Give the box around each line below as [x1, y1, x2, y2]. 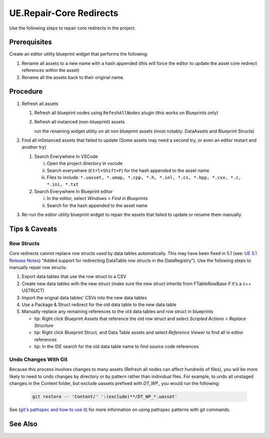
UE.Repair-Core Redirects [9, 7, 118, 18]
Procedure [9, 87, 43, 96]
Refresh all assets [21, 100, 58, 106]
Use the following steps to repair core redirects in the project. [9, 25, 136, 31]
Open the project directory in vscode [46, 160, 122, 166]
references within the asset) [21, 67, 79, 73]
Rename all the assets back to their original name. [21, 74, 124, 80]
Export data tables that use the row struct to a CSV [21, 273, 126, 279]
